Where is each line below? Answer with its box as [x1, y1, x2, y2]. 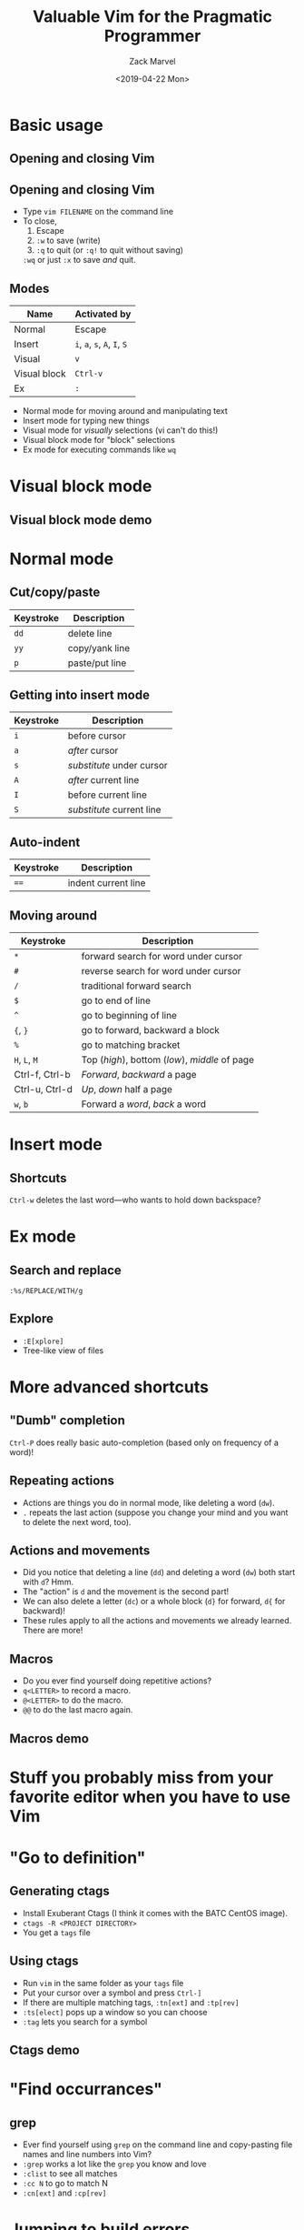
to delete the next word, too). [22, 1516, 132, 1527]
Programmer [103, 25, 201, 46]
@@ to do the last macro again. [22, 1704, 133, 1715]
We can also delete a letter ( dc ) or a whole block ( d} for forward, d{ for [22, 1596, 286, 1607]
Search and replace [9, 1262, 123, 1278]
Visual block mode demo [9, 512, 152, 527]
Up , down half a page [81, 1082, 172, 1095]
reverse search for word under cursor [81, 964, 241, 977]
